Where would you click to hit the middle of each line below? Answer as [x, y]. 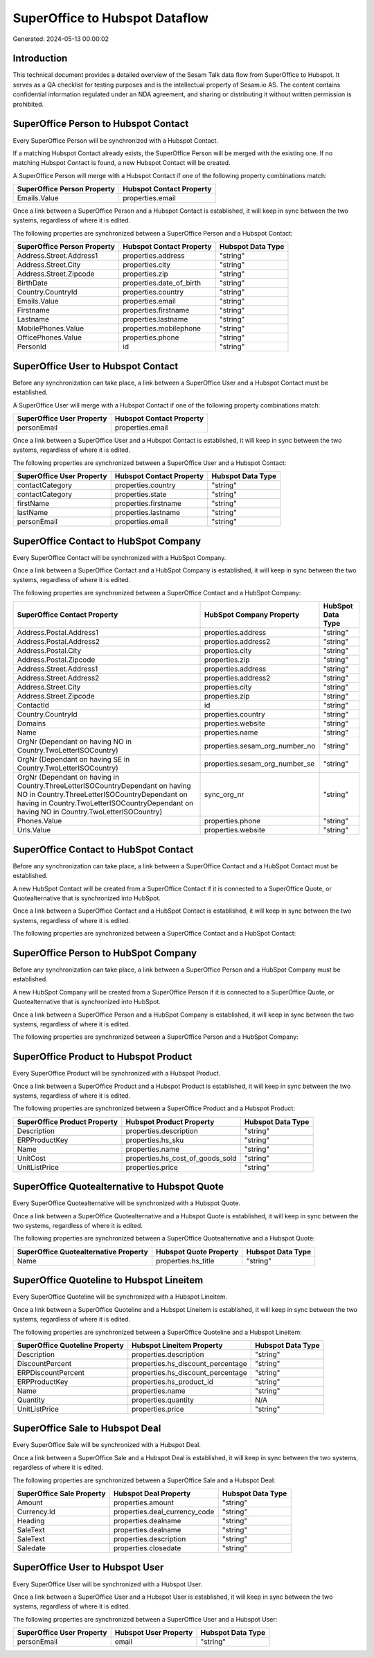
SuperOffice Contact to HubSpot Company [107, 541]
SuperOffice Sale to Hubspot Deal [87, 1429]
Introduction [40, 59]
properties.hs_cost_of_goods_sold [181, 1158]
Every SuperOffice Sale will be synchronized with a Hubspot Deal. [107, 1445]
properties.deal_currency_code [164, 1512]
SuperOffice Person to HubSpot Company [105, 953]
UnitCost [32, 1158]
